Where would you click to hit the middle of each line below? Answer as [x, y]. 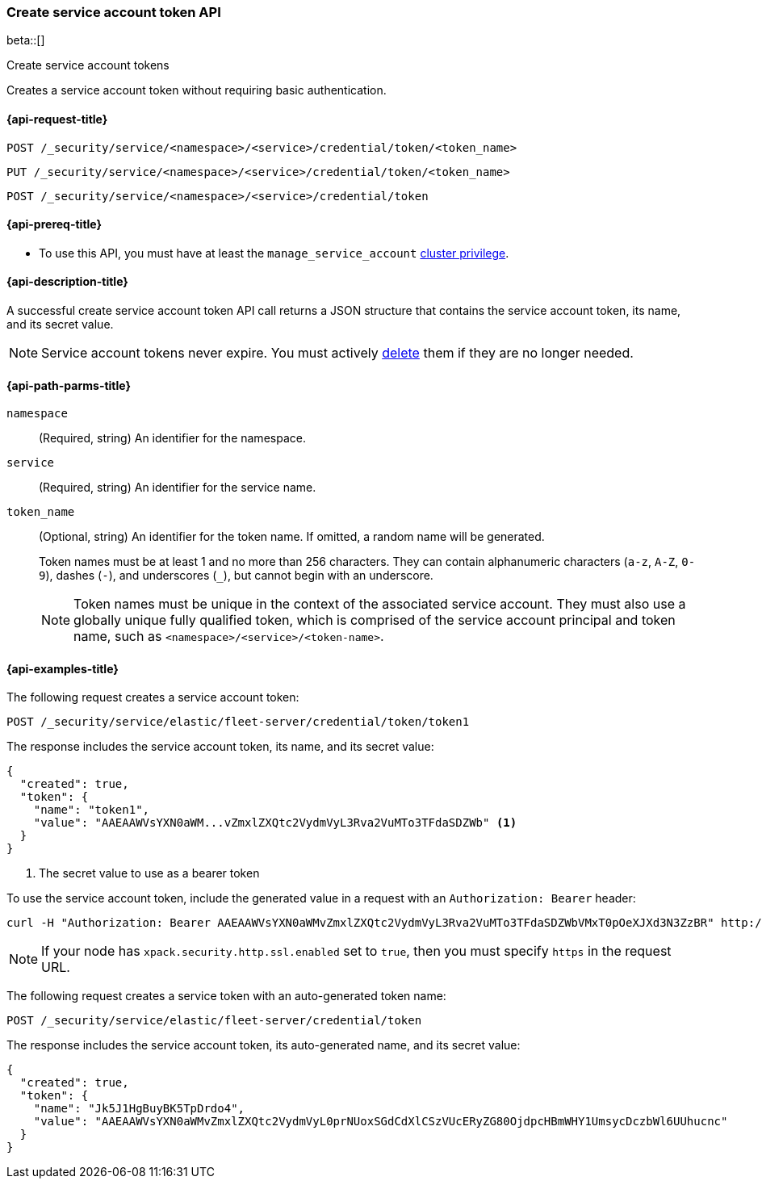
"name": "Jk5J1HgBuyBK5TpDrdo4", [139, 1109]
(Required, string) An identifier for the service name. [178, 488]
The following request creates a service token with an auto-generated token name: [226, 996]
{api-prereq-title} [54, 224]
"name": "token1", [92, 810]
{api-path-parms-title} [69, 385]
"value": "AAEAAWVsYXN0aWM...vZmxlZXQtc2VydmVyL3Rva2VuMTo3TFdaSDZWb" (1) [275, 823]
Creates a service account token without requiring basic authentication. [197, 90]
